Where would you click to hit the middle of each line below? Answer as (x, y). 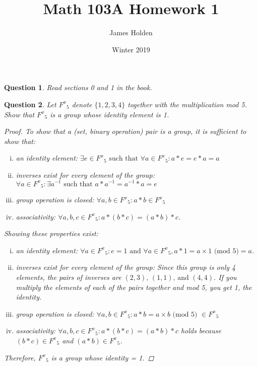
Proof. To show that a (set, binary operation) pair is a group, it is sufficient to (125, 131)
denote (82, 104)
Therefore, (20, 357)
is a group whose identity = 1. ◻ (103, 357)
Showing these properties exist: (51, 233)
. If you (225, 277)
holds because (201, 331)
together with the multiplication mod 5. (187, 104)
